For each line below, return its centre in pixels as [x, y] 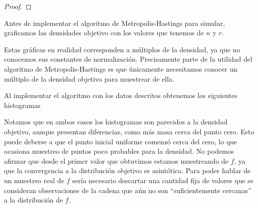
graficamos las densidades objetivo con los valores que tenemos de [104, 33]
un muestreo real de [34, 180]
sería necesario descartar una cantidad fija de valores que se [163, 180]
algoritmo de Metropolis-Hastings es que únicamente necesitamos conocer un [121, 68]
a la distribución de [34, 200]
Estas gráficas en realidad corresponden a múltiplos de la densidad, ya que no [122, 49]
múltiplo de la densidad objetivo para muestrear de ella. [89, 78]
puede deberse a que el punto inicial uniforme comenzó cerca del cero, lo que [121, 141]
